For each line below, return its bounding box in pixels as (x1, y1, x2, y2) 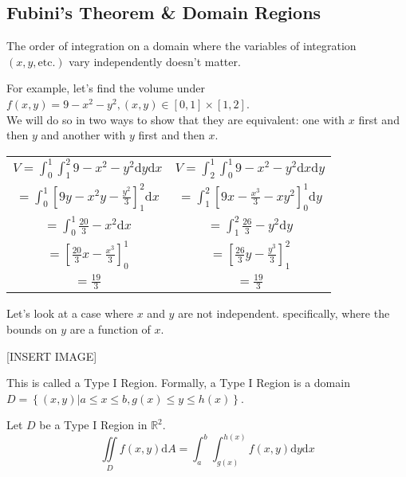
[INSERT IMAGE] (6, 347, 97, 364)
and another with (41, 127, 126, 143)
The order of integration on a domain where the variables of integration (6, 37, 357, 54)
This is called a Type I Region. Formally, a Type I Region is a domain (6, 374, 350, 391)
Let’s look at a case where (6, 305, 134, 322)
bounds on (6, 320, 57, 337)
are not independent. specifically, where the (178, 305, 390, 322)
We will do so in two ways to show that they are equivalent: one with (6, 111, 345, 127)
